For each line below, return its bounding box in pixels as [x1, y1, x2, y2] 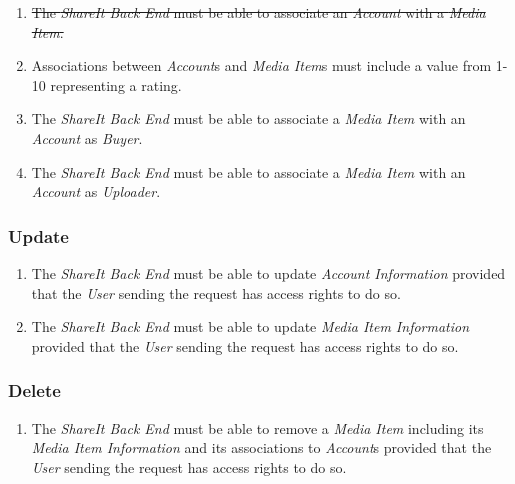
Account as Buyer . [31, 127, 143, 148]
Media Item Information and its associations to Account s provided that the [31, 437, 492, 458]
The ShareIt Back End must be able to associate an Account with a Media [31, 2, 486, 22]
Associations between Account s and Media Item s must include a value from [31, 55, 492, 76]
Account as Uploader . [31, 181, 161, 202]
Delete [8, 378, 61, 403]
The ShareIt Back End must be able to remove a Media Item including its [31, 417, 484, 438]
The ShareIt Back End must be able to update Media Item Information [31, 316, 470, 337]
